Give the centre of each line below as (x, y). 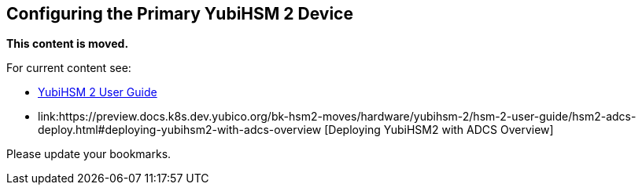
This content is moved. (68, 44)
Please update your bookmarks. (89, 154)
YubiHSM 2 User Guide (98, 92)
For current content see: (69, 68)
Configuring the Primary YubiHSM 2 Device (180, 14)
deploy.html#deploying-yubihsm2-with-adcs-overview (180, 130)
